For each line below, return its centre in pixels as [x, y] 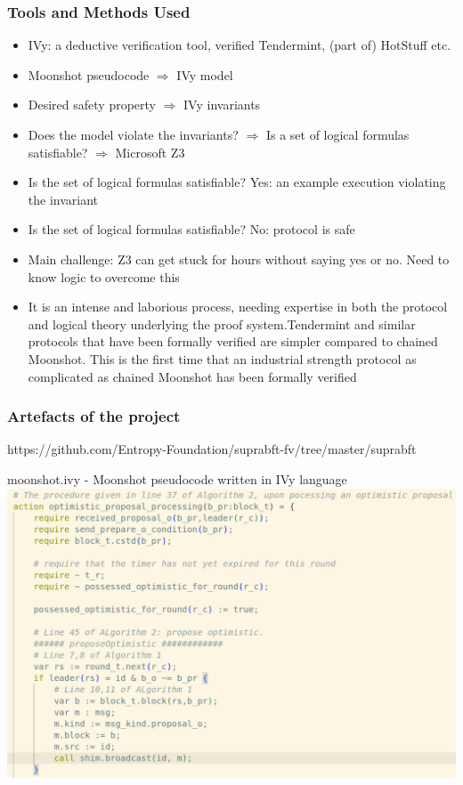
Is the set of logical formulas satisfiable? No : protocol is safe [191, 229]
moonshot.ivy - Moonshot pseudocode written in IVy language [177, 478]
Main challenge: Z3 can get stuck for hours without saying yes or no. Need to [239, 259]
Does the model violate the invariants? [133, 134]
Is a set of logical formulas [337, 134]
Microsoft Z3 [150, 152]
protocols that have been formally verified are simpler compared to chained [233, 341]
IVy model [205, 74]
